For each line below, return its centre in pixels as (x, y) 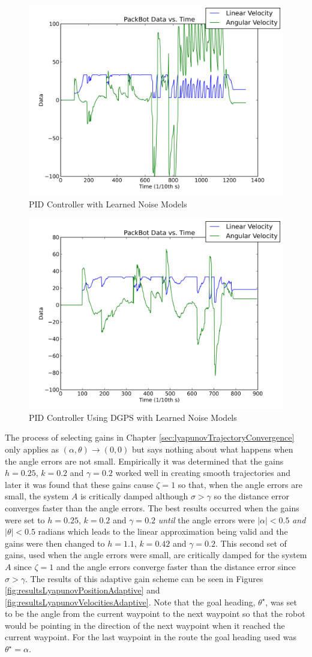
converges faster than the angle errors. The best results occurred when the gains (152, 507)
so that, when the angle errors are (240, 484)
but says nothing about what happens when (213, 449)
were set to (25, 519)
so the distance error (251, 496)
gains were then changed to (55, 543)
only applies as (32, 449)
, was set (281, 602)
